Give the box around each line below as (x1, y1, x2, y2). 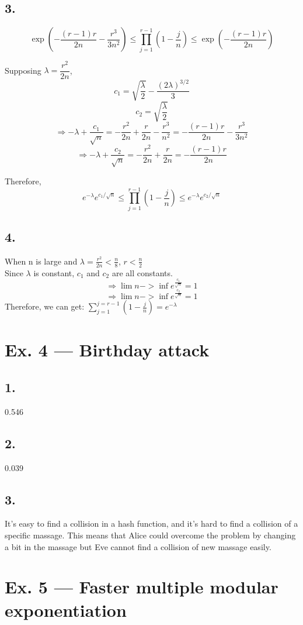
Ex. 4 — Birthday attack (5, 338, 210, 362)
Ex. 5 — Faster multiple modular (5, 575, 278, 599)
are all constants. (112, 266, 173, 279)
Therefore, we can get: (5, 300, 85, 312)
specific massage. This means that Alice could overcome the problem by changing (5, 529, 296, 541)
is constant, (33, 266, 75, 279)
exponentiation (5, 597, 127, 621)
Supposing (5, 64, 41, 76)
